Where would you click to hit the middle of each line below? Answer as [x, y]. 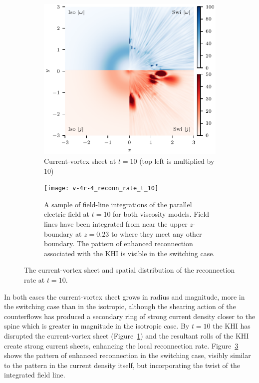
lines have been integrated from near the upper [116, 224]
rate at [34, 279]
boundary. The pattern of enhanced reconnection [119, 243]
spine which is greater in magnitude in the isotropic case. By [97, 326]
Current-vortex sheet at [80, 161]
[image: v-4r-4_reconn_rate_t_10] [101, 189]
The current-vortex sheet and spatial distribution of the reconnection [129, 270]
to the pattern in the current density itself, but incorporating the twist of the [122, 365]
